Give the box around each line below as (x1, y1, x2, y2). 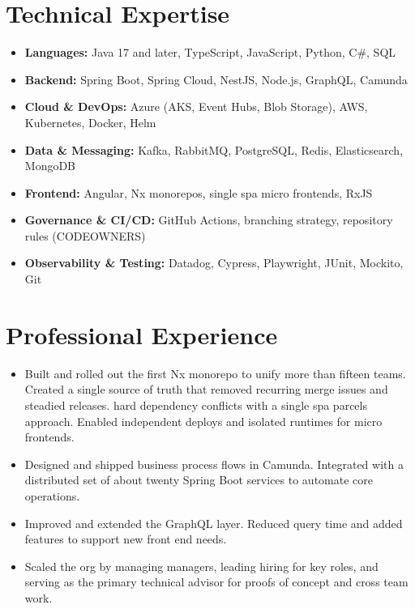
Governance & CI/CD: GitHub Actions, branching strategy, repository (24, 211, 393, 228)
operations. (24, 487, 80, 504)
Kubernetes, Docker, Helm (24, 113, 156, 130)
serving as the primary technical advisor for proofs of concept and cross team (24, 573, 409, 590)
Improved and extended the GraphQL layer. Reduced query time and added (24, 514, 403, 531)
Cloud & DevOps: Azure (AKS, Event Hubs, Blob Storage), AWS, (24, 98, 368, 115)
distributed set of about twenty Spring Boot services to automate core (24, 471, 373, 488)
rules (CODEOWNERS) (24, 227, 146, 244)
